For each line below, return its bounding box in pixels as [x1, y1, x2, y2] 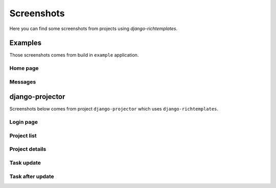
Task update [9, 159, 41, 166]
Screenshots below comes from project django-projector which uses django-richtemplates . [9, 106, 219, 112]
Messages [9, 78, 36, 85]
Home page [9, 65, 39, 72]
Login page [9, 119, 38, 126]
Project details [9, 146, 47, 153]
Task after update [9, 173, 55, 180]
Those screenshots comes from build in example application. [9, 52, 139, 58]
